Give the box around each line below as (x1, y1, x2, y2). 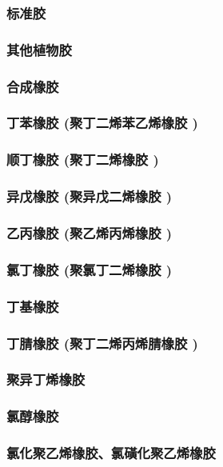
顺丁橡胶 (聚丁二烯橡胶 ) (6, 150, 159, 170)
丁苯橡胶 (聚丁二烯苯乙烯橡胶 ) (6, 113, 198, 133)
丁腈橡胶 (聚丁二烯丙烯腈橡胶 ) (6, 333, 198, 353)
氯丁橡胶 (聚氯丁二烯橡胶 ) (6, 259, 173, 279)
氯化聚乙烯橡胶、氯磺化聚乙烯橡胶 (6, 443, 216, 463)
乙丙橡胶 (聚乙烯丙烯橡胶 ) (6, 222, 173, 242)
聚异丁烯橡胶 (6, 369, 86, 389)
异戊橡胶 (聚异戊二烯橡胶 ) (6, 186, 173, 206)
